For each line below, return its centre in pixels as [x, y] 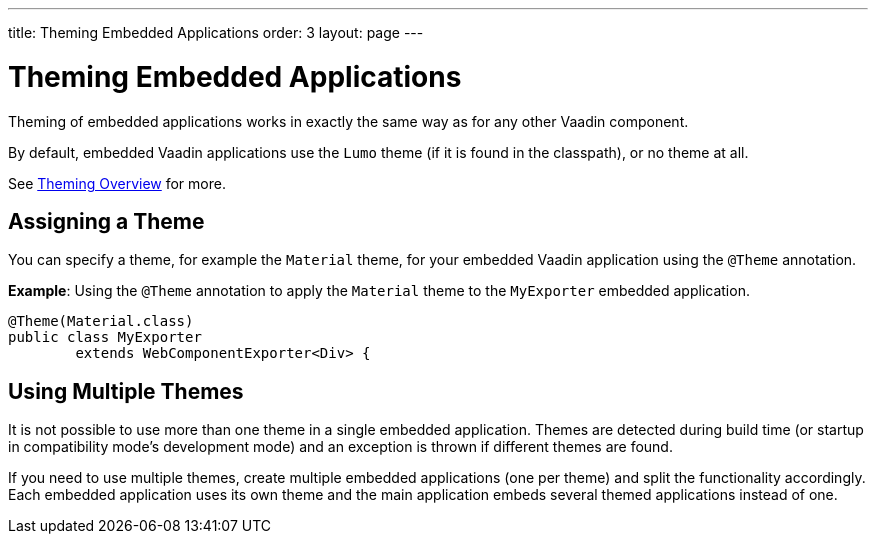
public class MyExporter [105, 337]
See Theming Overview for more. [117, 183]
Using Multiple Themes [126, 391]
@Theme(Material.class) [101, 321]
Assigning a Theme [106, 221]
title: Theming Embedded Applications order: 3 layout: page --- [216, 32]
